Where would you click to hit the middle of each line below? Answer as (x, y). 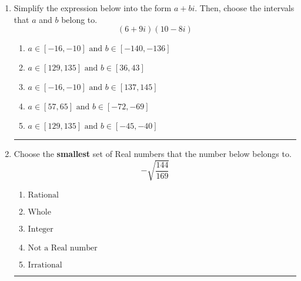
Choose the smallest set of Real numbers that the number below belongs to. (153, 154)
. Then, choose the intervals (245, 8)
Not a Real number (63, 248)
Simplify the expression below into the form (93, 8)
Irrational (45, 265)
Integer (41, 230)
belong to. (79, 19)
